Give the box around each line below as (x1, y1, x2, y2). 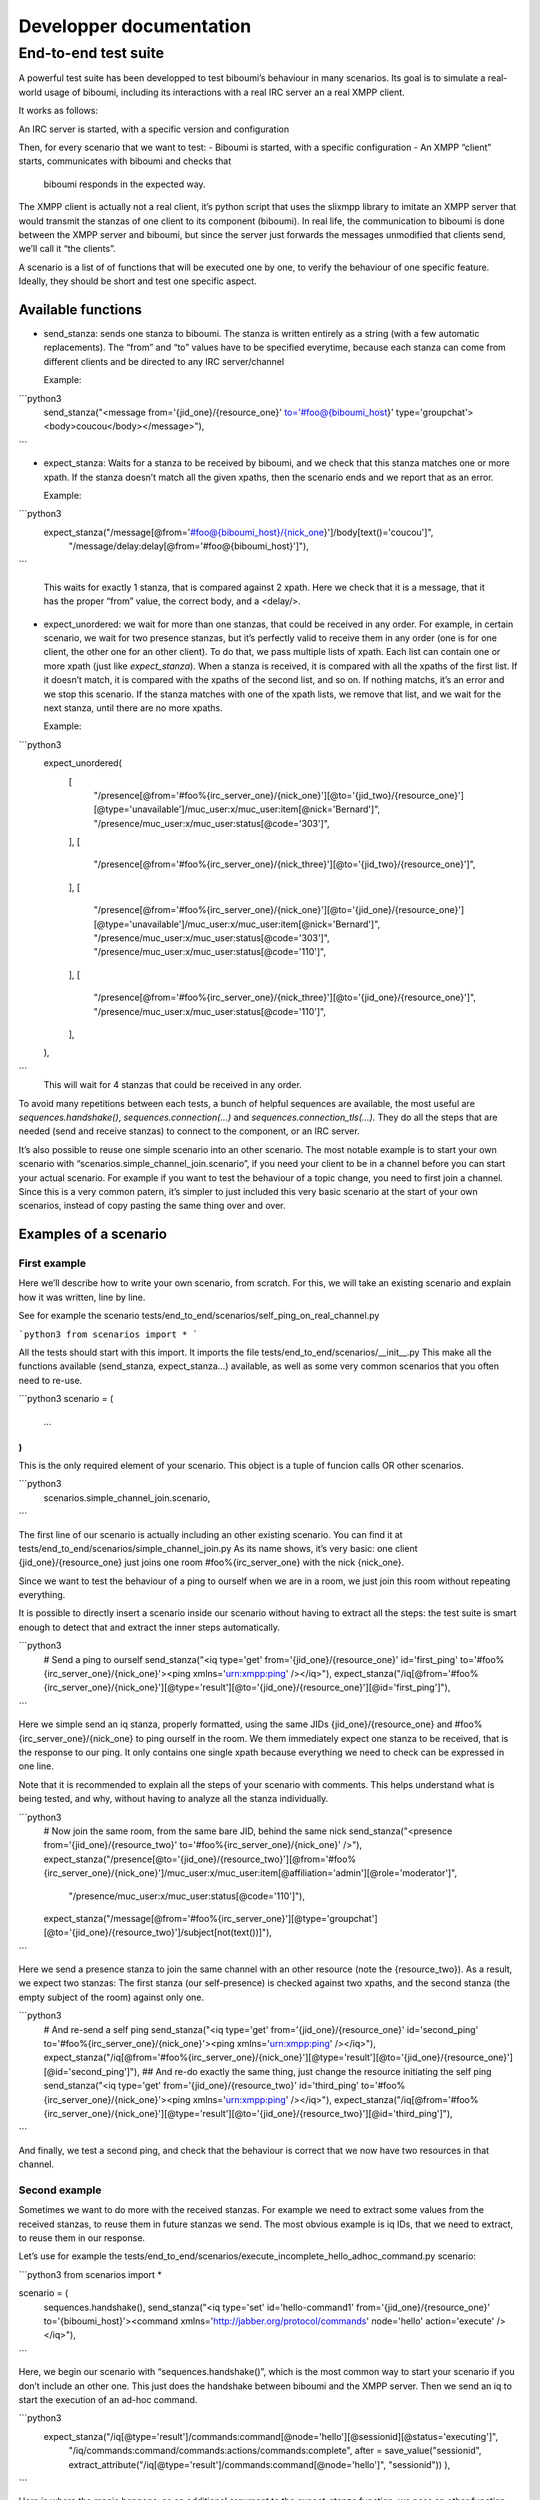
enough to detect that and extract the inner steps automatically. (18, 1621, 280, 1633)
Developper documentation (18, 15, 252, 37)
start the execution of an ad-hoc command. (18, 2393, 198, 2405)
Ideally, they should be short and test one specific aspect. (18, 275, 257, 287)
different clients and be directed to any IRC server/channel (43, 355, 285, 367)
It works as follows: (18, 105, 99, 117)
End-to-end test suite (18, 44, 165, 62)
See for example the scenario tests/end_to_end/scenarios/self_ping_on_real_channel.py (18, 1310, 380, 1322)
